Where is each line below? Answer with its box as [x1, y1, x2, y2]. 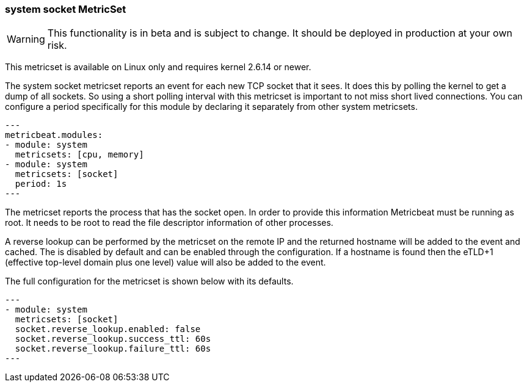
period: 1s [15, 179, 67, 189]
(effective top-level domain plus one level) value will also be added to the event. [5, 257, 326, 268]
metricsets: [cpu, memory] [15, 150, 144, 160]
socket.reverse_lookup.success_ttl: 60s [15, 334, 211, 344]
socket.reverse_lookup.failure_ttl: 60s [15, 344, 211, 354]
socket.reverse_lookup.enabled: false [15, 324, 201, 335]
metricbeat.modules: [5, 130, 103, 140]
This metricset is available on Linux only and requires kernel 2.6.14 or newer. [5, 62, 311, 73]
